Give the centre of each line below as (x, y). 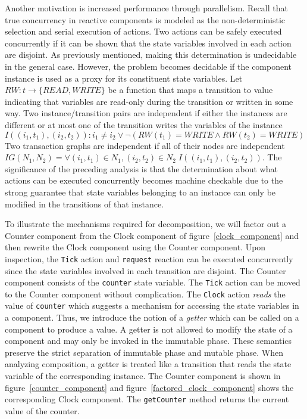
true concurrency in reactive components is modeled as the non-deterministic (145, 19)
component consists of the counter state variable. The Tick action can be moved (153, 282)
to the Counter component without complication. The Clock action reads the (145, 294)
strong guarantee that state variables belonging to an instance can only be (140, 192)
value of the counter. (42, 410)
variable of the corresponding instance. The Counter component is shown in (143, 376)
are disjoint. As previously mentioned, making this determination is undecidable (151, 55)
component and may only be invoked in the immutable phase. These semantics (148, 341)
